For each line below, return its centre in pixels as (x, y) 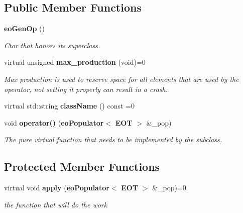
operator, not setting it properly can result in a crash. (86, 89)
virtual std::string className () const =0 (69, 106)
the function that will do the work (56, 204)
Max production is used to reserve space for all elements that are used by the (122, 79)
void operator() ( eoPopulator (54, 122)
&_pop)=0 (169, 188)
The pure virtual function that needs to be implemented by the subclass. (113, 139)
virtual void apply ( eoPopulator (57, 188)
